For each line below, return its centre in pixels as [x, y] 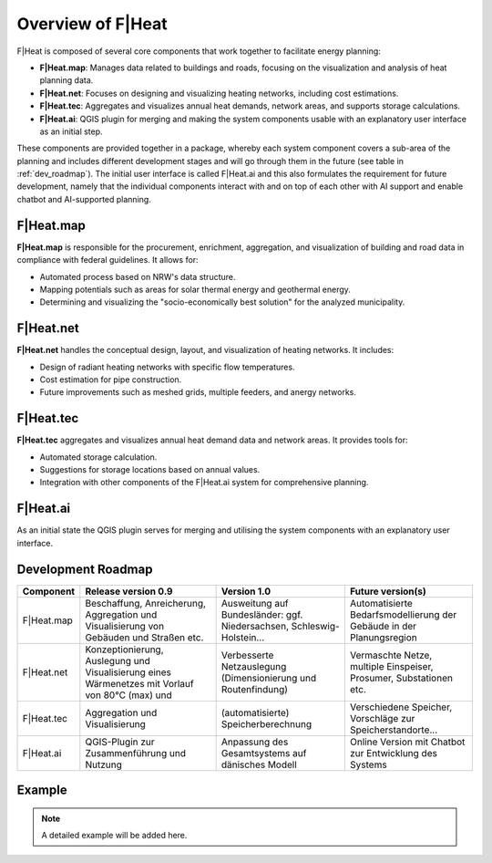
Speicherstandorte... [394, 730]
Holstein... [243, 637]
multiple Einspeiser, [391, 666]
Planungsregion [384, 637]
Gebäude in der [383, 626]
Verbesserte [247, 655]
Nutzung [103, 764]
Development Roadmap [85, 569]
